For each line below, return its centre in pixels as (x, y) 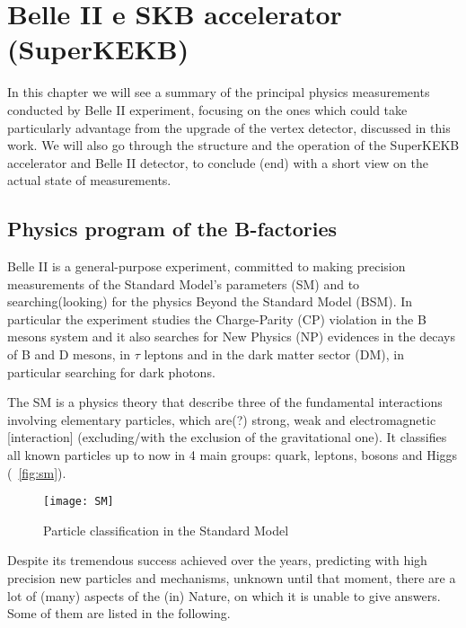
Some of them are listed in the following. (119, 613)
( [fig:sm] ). (37, 472)
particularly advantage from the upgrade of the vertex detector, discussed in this (229, 127)
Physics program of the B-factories (172, 229)
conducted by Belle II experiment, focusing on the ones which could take (207, 109)
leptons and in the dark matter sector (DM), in (274, 354)
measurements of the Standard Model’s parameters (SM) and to (184, 283)
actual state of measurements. (89, 180)
